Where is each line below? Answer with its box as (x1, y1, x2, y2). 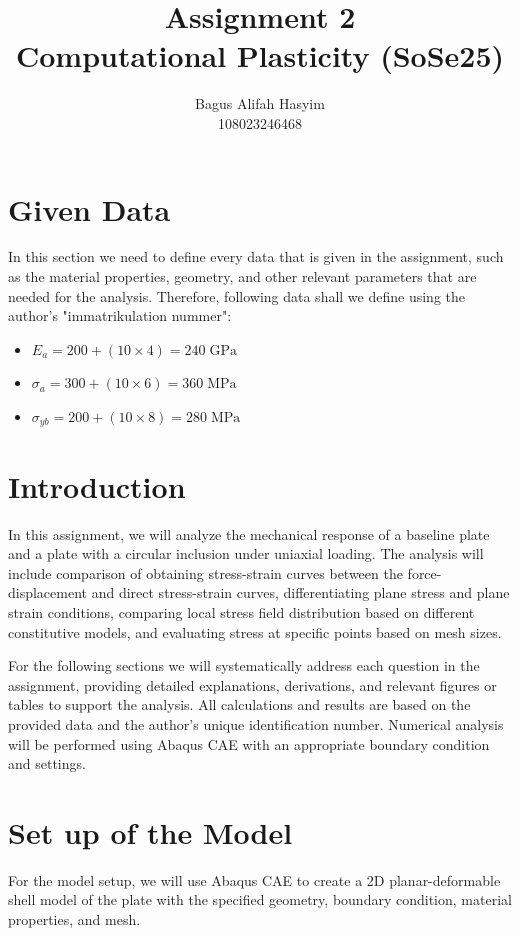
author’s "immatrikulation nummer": (8, 305, 232, 326)
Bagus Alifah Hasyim (195, 93, 325, 114)
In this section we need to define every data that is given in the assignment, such (8, 246, 504, 267)
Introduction (8, 465, 186, 506)
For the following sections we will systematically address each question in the (8, 655, 480, 676)
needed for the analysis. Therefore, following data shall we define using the (8, 285, 465, 306)
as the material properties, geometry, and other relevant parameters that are (8, 266, 477, 287)
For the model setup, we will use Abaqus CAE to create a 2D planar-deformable (8, 869, 501, 890)
